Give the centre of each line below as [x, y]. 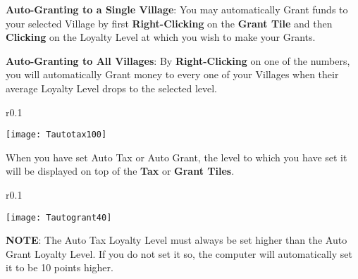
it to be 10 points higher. [60, 267]
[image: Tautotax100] [56, 135]
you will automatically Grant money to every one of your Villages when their [172, 74]
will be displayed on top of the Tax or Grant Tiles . [120, 171]
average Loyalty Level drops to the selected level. [112, 88]
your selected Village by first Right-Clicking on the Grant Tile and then [169, 23]
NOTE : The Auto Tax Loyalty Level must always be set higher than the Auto [177, 240]
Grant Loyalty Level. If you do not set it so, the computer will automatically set [179, 253]
